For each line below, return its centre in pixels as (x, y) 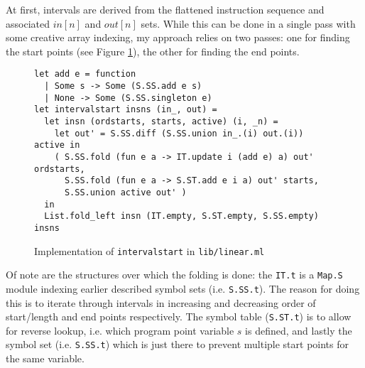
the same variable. (45, 358)
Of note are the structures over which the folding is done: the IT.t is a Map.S (174, 275)
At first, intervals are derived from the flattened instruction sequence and (165, 9)
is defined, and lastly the (299, 330)
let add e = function (85, 74)
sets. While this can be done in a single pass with (248, 23)
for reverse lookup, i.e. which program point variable (120, 330)
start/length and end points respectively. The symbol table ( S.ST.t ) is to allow (179, 316)
